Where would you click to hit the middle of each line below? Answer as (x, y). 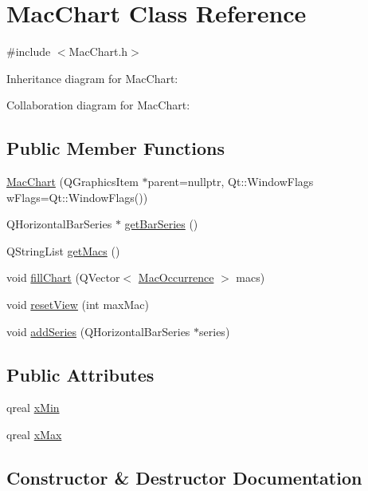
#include (29, 51)
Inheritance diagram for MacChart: (92, 78)
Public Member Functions (115, 148)
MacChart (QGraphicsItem (72, 182)
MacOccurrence (176, 277)
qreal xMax (34, 435)
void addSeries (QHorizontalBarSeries (98, 331)
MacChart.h (98, 51)
